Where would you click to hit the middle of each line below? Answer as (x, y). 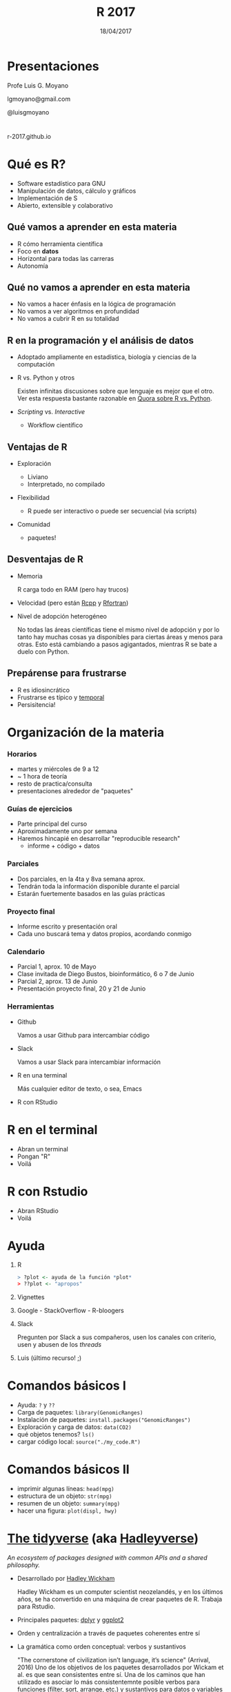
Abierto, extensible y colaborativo (65, 205)
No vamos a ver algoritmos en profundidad (78, 311)
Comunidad (33, 525)
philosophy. (23, 1565)
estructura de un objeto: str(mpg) (64, 1496)
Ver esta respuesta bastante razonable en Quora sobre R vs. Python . (114, 398)
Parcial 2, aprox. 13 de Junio (57, 982)
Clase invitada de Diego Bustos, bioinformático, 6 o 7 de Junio (106, 974)
